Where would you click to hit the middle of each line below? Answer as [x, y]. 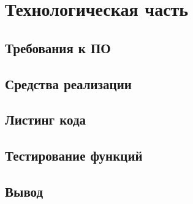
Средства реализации [68, 83]
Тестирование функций [74, 155]
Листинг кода [46, 119]
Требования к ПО [58, 47]
